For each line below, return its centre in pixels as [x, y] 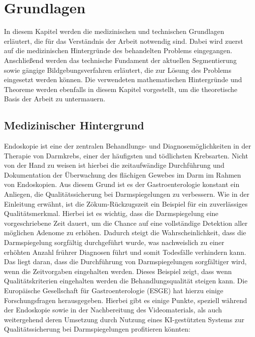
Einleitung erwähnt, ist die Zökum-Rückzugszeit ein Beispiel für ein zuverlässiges [126, 203]
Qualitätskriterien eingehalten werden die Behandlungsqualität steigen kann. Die [126, 281]
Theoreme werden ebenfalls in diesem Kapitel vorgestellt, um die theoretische [121, 89]
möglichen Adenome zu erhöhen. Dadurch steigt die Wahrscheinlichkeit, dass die [125, 232]
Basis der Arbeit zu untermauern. [55, 99]
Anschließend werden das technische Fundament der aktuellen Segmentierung [120, 60]
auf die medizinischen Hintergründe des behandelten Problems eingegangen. [118, 50]
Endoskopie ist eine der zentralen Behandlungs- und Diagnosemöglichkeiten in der [127, 146]
